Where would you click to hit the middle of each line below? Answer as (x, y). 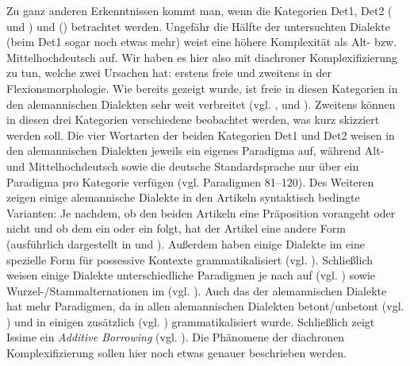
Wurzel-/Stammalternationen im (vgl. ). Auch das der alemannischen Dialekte (197, 290)
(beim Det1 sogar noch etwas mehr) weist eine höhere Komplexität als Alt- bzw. (202, 42)
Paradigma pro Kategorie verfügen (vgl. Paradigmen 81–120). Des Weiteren (190, 181)
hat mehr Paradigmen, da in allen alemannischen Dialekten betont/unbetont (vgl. (205, 306)
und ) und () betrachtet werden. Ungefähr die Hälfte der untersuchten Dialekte (198, 26)
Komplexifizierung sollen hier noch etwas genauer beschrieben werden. (176, 353)
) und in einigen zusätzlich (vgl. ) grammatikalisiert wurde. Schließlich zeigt (191, 321)
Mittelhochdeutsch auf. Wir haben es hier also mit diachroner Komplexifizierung (202, 57)
